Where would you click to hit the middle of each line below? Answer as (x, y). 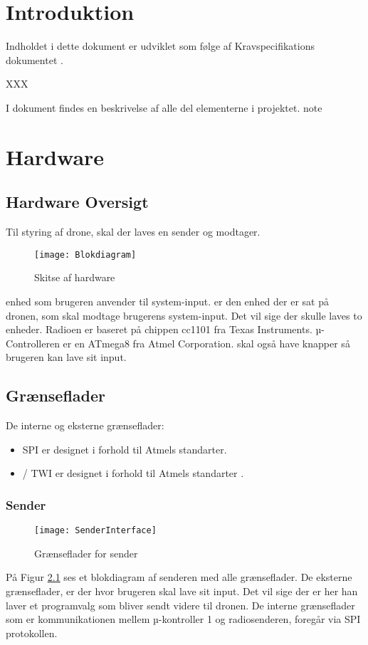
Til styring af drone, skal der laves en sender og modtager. (133, 232)
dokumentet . (35, 59)
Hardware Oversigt (77, 202)
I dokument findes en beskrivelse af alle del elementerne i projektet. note (164, 107)
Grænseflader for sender (86, 553)
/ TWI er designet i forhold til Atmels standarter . (133, 473)
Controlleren (33, 343)
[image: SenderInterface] (95, 531)
